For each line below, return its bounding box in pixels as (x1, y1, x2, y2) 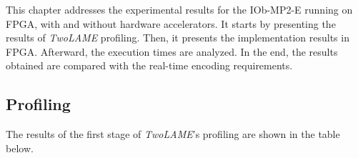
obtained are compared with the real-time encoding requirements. (6, 58, 293, 73)
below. (6, 140, 34, 155)
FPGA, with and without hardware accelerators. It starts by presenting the (6, 16, 336, 31)
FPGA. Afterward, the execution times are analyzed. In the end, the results (6, 44, 338, 59)
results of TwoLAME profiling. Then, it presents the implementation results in (6, 30, 349, 45)
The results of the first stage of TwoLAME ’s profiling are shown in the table (6, 127, 340, 142)
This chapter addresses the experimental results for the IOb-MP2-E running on (6, 2, 353, 16)
